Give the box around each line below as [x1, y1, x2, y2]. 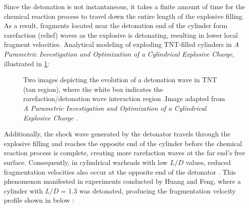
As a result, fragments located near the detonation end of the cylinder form [4, 20, 228, 30]
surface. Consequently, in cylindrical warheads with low [4, 157, 168, 167]
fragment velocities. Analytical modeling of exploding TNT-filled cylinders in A [4, 39, 239, 49]
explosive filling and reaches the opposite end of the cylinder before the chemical [4, 138, 242, 148]
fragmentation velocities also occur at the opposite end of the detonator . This [4, 166, 236, 177]
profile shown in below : [4, 195, 74, 205]
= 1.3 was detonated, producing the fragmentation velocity [61, 185, 236, 195]
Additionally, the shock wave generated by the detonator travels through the [4, 129, 231, 139]
